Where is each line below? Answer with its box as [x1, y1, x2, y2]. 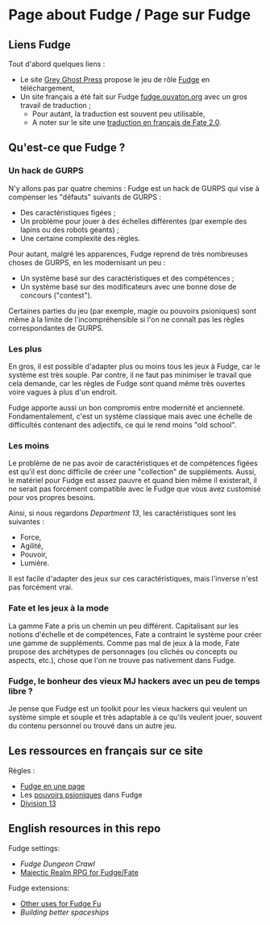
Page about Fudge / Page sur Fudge [8, 6, 251, 24]
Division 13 [19, 798, 56, 808]
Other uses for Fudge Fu [19, 898, 102, 908]
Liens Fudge [8, 38, 71, 52]
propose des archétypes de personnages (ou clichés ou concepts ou [8, 647, 238, 656]
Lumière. [19, 558, 50, 568]
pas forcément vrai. [8, 582, 73, 592]
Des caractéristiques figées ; [19, 207, 116, 217]
